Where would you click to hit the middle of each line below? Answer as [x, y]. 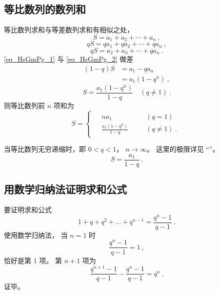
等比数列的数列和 [45, 9]
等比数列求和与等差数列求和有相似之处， [69, 30]
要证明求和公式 [28, 210]
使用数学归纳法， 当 [36, 235]
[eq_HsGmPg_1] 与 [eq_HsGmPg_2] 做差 [69, 59]
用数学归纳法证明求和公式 [65, 189]
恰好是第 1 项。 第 [33, 260]
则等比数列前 [24, 105]
